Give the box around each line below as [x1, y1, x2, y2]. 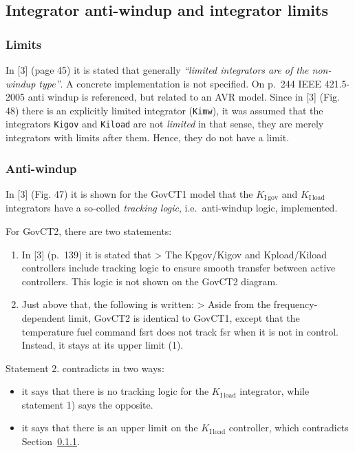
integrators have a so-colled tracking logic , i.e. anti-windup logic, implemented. [6, 201, 338, 215]
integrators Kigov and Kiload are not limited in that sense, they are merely [6, 116, 324, 131]
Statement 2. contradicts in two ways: [6, 360, 164, 375]
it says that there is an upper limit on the [21, 420, 198, 435]
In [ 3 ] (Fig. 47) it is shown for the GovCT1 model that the [6, 186, 253, 201]
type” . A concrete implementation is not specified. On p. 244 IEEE [39, 76, 322, 90]
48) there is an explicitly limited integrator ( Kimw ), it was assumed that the [6, 103, 323, 117]
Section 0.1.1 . [21, 434, 80, 449]
